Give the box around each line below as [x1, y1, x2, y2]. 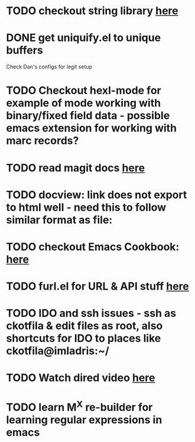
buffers [6, 44, 43, 57]
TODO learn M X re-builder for [6, 398, 153, 414]
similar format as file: [6, 213, 113, 227]
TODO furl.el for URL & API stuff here [6, 280, 189, 293]
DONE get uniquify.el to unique [6, 31, 161, 45]
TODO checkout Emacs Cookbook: [6, 240, 180, 253]
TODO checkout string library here [6, 4, 178, 18]
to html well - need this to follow [6, 201, 167, 214]
